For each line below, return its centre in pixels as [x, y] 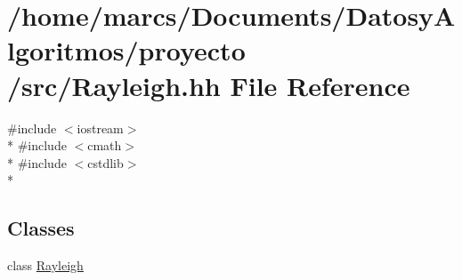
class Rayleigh [45, 265]
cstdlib [105, 162]
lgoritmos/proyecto [126, 50]
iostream [100, 128]
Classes [41, 228]
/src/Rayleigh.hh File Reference [209, 85]
